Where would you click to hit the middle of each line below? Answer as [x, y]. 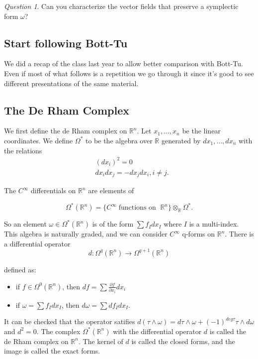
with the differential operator [157, 331]
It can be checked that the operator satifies [70, 321]
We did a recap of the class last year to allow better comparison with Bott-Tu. [124, 63]
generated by [181, 140]
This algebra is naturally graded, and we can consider [86, 234]
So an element [25, 224]
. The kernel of [101, 341]
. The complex [58, 331]
